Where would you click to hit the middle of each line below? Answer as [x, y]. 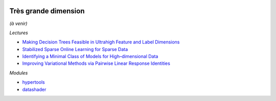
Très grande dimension [47, 11]
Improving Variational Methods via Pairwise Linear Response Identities [96, 63]
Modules [19, 73]
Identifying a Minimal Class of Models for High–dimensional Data [90, 57]
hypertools [34, 82]
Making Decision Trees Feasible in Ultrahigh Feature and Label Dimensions [101, 42]
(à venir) [18, 23]
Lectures [19, 33]
